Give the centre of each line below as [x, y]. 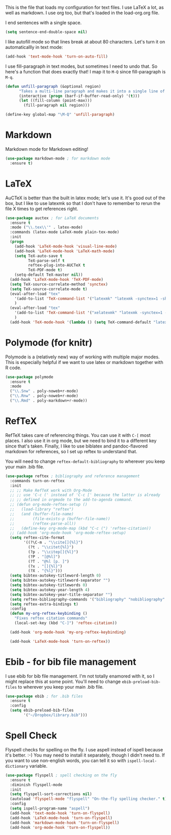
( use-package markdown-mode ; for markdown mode [58, 158]
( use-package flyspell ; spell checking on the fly [61, 775]
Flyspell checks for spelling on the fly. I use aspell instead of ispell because [84, 749]
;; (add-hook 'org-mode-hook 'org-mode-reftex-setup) [68, 533]
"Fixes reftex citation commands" [51, 618]
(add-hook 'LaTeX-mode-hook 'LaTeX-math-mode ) [65, 251]
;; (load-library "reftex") [42, 509]
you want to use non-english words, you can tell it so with [66, 760]
